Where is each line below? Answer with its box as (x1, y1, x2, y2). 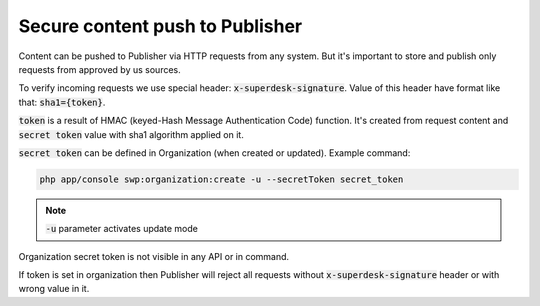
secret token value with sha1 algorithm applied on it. (18, 128, 244, 140)
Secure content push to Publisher (18, 15, 303, 37)
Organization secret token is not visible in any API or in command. (18, 250, 290, 262)
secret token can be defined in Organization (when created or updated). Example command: (18, 146, 411, 159)
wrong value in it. (18, 283, 90, 295)
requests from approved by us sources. (18, 63, 182, 75)
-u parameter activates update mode (45, 223, 199, 235)
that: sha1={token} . (18, 96, 106, 108)
